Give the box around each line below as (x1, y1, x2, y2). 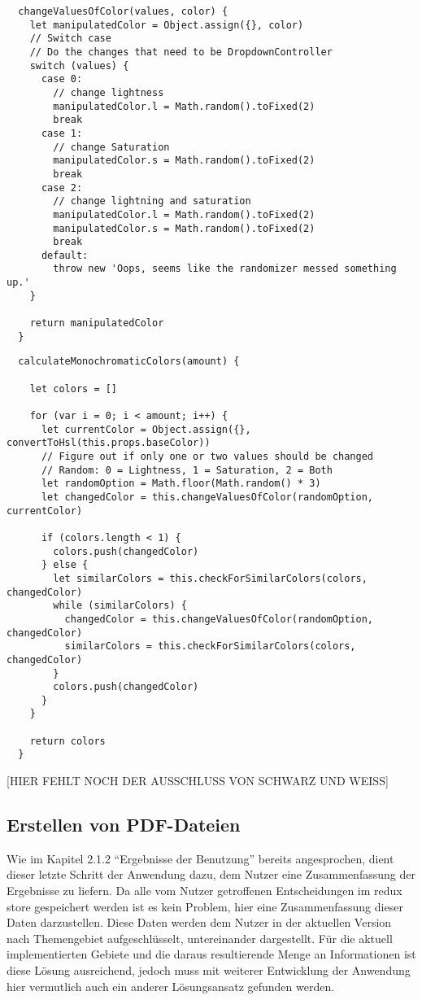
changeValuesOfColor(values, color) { (18, 6, 228, 17)
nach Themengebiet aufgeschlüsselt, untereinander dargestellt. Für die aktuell (7, 929, 393, 946)
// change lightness (53, 86, 164, 98)
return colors (29, 735, 106, 747)
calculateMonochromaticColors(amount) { (18, 356, 240, 368)
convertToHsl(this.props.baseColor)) (7, 437, 211, 449)
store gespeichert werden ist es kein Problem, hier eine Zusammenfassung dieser (7, 897, 403, 915)
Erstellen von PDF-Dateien (7, 812, 241, 837)
